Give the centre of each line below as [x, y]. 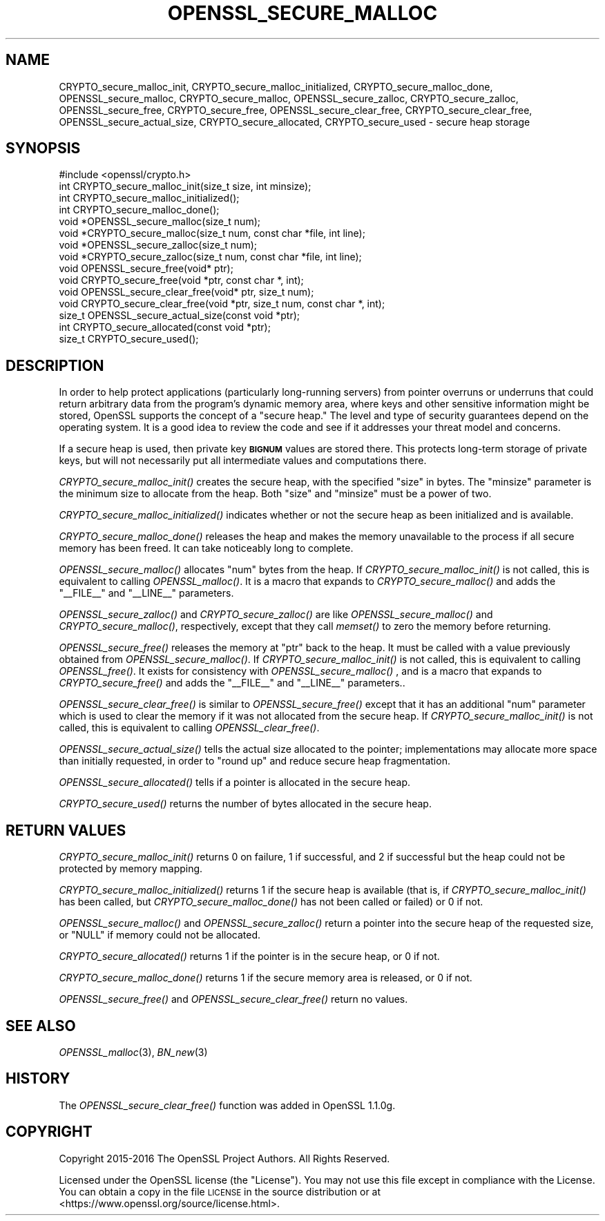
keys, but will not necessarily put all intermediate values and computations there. [243, 461]
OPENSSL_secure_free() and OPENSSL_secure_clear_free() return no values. [233, 999]
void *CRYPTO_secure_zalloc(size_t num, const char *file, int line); [210, 257]
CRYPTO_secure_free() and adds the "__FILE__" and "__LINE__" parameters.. [232, 683]
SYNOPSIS [43, 148]
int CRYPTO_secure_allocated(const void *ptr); [165, 327]
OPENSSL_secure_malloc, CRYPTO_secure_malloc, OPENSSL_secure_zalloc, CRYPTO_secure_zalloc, [289, 98]
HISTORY [38, 1079]
